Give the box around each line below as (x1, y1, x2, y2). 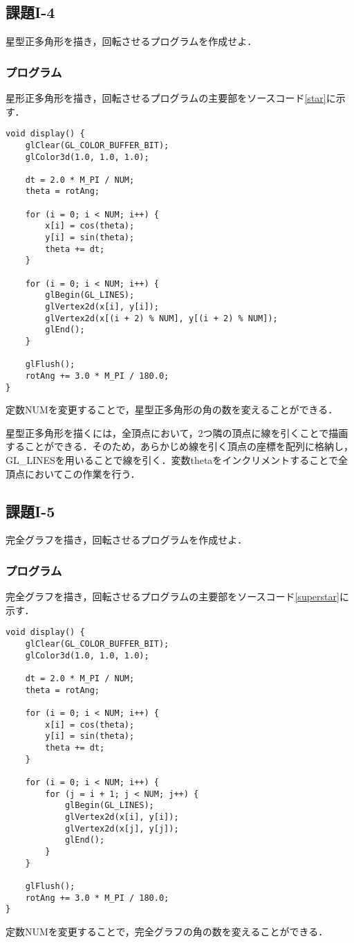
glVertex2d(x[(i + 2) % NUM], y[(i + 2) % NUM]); (45, 313, 278, 323)
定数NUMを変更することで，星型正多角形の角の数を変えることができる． (6, 402, 338, 417)
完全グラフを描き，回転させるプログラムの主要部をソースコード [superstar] (6, 589, 339, 604)
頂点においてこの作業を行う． (6, 466, 140, 481)
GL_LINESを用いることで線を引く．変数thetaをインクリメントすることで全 (6, 453, 348, 467)
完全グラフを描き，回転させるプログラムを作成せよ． (6, 532, 248, 547)
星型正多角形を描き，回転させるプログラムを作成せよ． (6, 34, 257, 48)
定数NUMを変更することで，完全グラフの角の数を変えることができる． (6, 924, 328, 938)
